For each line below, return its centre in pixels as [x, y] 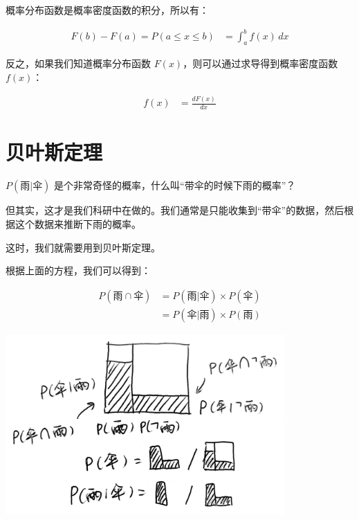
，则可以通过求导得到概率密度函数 [260, 63]
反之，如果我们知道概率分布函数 [78, 63]
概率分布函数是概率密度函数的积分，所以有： [107, 10]
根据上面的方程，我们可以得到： [78, 270]
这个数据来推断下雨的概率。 [78, 224]
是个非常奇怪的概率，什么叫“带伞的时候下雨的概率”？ [175, 185]
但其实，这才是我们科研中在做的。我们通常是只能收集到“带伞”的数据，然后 [175, 210]
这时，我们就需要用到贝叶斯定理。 [83, 247]
